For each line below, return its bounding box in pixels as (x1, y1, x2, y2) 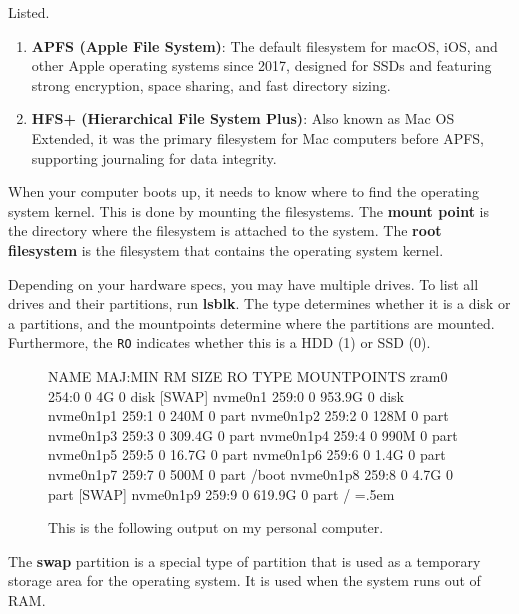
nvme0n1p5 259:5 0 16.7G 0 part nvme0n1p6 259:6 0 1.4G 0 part (48, 444, 446, 465)
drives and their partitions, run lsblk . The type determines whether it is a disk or (8, 293, 511, 314)
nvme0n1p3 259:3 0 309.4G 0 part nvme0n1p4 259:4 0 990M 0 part (48, 424, 458, 445)
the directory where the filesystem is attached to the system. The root (8, 220, 442, 241)
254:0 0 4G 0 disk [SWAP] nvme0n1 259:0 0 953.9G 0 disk (48, 385, 404, 406)
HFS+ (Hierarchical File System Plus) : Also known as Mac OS (31, 108, 455, 129)
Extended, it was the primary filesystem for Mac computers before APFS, (31, 127, 484, 148)
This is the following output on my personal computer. (48, 517, 384, 538)
